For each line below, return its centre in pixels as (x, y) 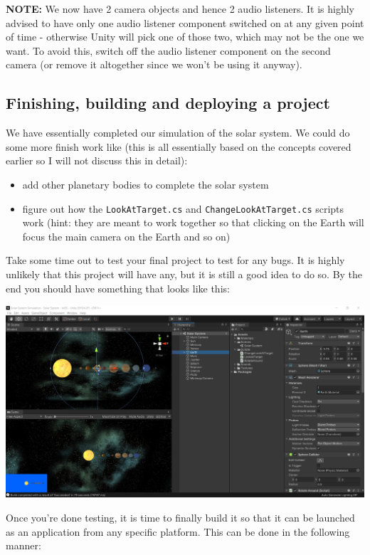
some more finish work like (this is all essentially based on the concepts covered (179, 146)
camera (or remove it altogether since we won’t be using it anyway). (154, 64)
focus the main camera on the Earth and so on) (126, 236)
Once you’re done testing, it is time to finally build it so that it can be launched (180, 517)
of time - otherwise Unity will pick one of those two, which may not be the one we (185, 37)
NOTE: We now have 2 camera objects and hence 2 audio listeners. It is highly (180, 9)
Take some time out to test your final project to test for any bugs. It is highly (175, 260)
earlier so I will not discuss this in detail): (97, 160)
